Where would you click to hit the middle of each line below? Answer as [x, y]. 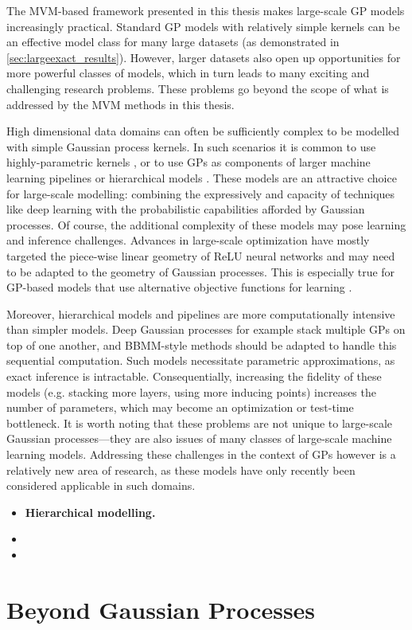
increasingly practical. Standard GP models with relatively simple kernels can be [203, 26]
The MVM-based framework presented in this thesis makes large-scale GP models [206, 10]
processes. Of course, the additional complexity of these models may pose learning [206, 224]
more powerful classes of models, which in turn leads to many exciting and [188, 73]
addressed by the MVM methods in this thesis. [120, 104]
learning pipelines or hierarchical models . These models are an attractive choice [202, 177]
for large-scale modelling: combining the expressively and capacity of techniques [201, 193]
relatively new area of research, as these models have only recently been [181, 470]
